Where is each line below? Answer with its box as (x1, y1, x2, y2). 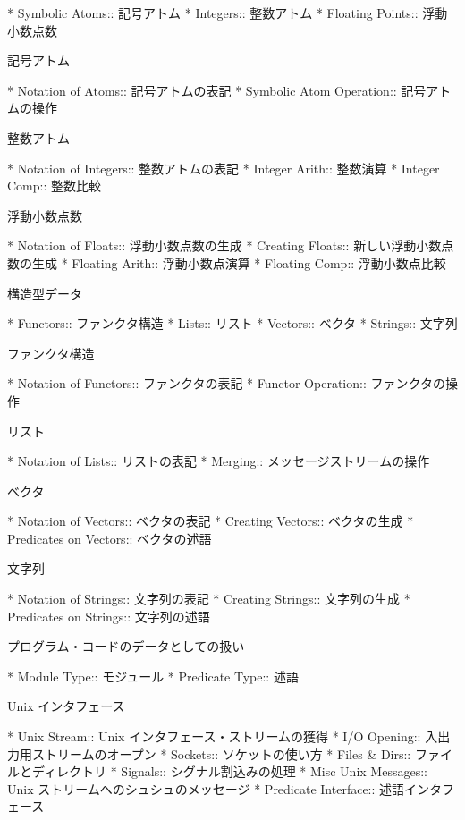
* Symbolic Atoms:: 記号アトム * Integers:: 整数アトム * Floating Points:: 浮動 (7, 4, 448, 21)
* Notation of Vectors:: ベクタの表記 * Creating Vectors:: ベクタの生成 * (7, 511, 414, 530)
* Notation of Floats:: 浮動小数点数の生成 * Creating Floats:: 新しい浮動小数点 (7, 236, 454, 255)
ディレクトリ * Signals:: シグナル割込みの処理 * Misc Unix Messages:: (31, 762, 427, 781)
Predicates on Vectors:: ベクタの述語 (7, 528, 212, 547)
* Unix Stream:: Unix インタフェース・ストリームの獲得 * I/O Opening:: (7, 727, 421, 746)
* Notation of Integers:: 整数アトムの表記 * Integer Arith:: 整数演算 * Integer (7, 158, 440, 177)
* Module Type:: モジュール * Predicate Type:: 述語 (7, 666, 299, 685)
